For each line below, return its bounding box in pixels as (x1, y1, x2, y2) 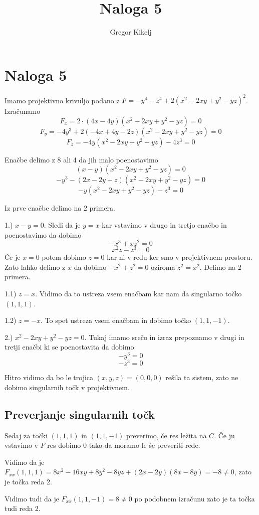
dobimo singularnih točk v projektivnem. (5, 382, 130, 392)
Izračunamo (5, 106, 41, 116)
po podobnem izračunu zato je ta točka (134, 493, 255, 503)
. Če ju (214, 430, 235, 440)
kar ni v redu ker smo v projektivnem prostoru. (107, 252, 252, 262)
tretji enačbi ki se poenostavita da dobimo (5, 341, 134, 352)
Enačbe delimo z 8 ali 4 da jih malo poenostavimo (5, 154, 158, 164)
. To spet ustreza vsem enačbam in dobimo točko (41, 315, 191, 325)
